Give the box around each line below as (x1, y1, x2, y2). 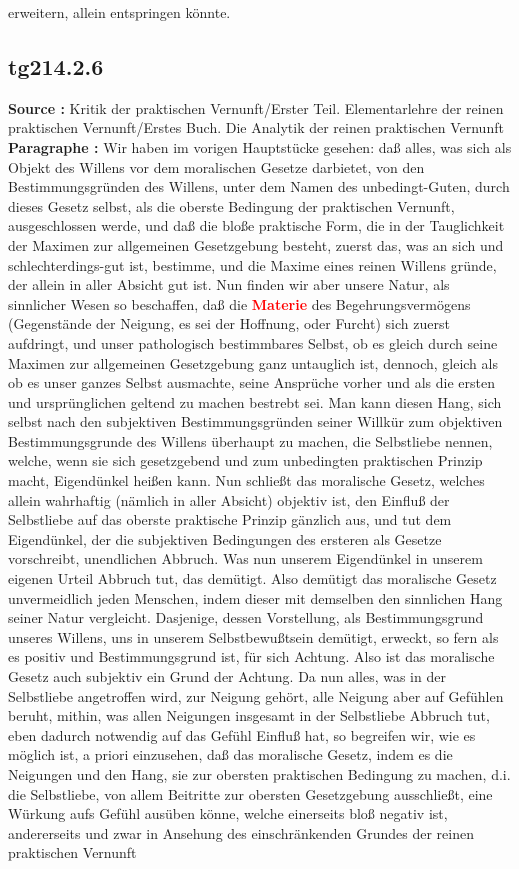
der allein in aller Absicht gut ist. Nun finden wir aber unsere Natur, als (8, 274, 450, 295)
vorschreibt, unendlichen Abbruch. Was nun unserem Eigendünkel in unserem (8, 548, 483, 569)
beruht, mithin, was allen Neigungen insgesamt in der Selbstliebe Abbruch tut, (8, 705, 490, 726)
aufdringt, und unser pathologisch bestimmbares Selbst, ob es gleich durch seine (8, 332, 498, 353)
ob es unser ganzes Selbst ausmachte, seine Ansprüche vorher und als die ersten (8, 372, 495, 393)
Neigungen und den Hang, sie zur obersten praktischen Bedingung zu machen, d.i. (8, 763, 511, 784)
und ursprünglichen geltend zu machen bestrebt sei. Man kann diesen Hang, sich (8, 391, 502, 412)
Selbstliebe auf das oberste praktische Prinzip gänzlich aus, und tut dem (8, 509, 452, 530)
